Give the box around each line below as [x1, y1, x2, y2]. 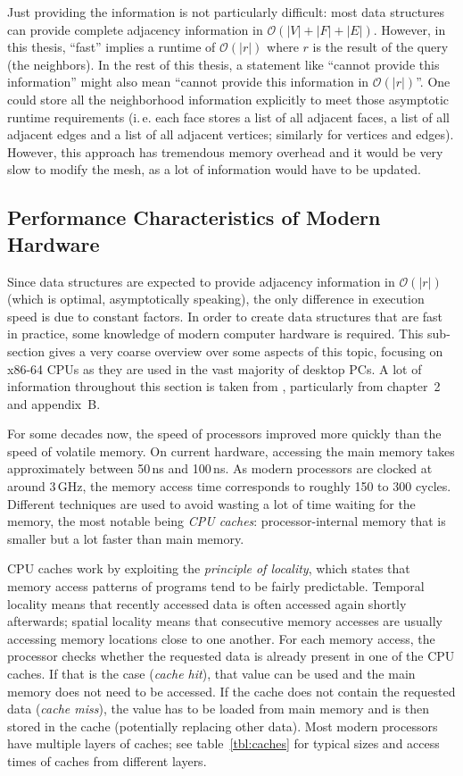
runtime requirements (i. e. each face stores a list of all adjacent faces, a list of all [7, 107, 450, 126]
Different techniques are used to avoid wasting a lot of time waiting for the [7, 494, 416, 513]
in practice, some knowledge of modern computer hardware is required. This [7, 324, 424, 343]
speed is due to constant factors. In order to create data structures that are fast [7, 306, 443, 325]
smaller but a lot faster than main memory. [7, 529, 244, 547]
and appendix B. [7, 394, 101, 413]
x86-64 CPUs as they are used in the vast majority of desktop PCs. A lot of [7, 359, 422, 378]
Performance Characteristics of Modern [7, 204, 381, 231]
